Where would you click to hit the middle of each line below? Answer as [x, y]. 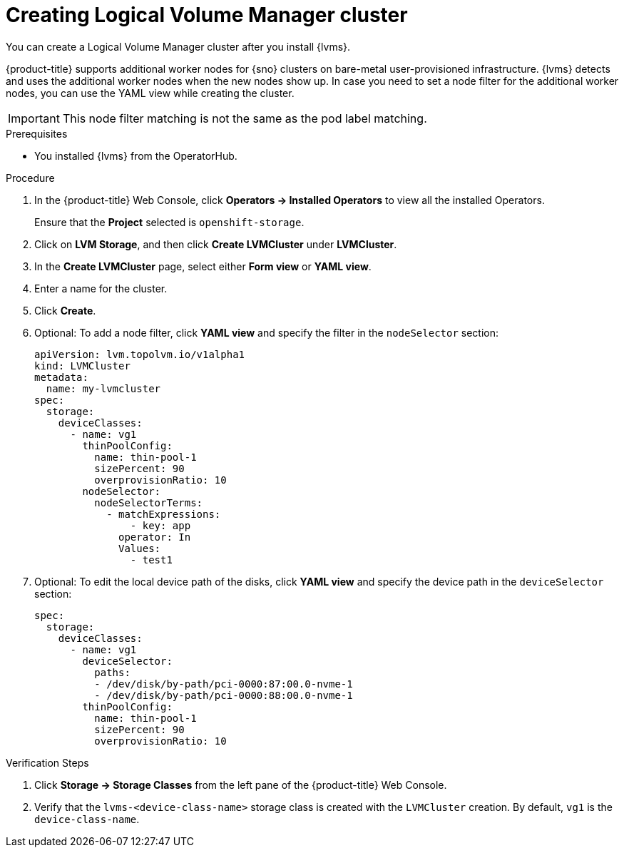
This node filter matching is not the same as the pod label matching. [245, 118]
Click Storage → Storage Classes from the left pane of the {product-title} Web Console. [241, 785]
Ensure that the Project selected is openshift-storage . [169, 222]
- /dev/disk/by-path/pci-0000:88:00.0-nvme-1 [224, 695]
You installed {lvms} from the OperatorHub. [136, 155]
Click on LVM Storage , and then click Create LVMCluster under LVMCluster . [216, 244]
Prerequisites [37, 133]
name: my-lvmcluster [103, 388]
